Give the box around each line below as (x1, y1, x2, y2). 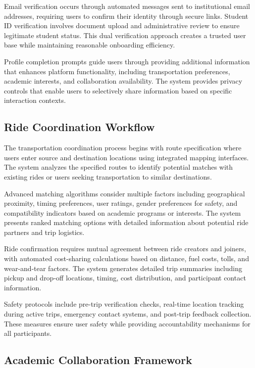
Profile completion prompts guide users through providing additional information (4, 56, 250, 66)
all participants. (4, 328, 52, 338)
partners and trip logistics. (4, 227, 85, 237)
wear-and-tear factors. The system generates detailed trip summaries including (4, 263, 242, 273)
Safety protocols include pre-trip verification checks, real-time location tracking (4, 299, 244, 309)
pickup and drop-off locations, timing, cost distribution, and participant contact (4, 273, 246, 283)
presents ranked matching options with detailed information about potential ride (4, 217, 249, 228)
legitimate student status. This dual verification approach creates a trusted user (4, 30, 246, 40)
